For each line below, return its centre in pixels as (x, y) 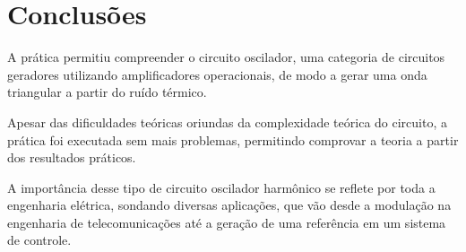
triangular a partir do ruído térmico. (107, 92)
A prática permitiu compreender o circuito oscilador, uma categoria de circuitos (226, 57)
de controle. (39, 240)
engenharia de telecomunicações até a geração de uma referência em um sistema (227, 222)
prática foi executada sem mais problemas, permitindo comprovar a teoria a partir (233, 139)
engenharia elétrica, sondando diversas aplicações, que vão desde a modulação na (229, 205)
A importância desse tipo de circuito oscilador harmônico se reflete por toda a (221, 187)
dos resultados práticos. (72, 157)
